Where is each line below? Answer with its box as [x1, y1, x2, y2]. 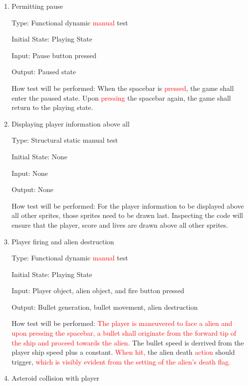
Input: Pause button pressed [11, 50, 96, 60]
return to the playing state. [11, 102, 93, 112]
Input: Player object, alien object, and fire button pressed [11, 285, 184, 296]
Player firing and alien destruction [11, 236, 114, 246]
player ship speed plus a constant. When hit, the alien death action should [11, 347, 235, 357]
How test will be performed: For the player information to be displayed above [11, 200, 244, 211]
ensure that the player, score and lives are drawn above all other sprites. [11, 219, 228, 230]
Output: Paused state [11, 66, 76, 77]
